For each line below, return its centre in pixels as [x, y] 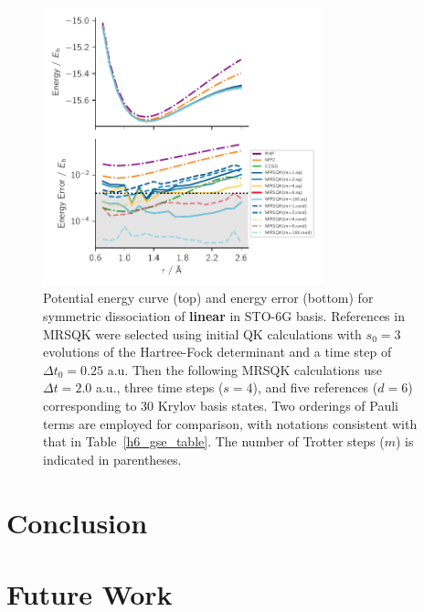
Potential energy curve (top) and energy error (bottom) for [208, 298]
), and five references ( [315, 387]
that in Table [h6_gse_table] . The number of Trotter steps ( [214, 441]
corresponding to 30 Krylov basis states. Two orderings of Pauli [221, 405]
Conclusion [77, 522]
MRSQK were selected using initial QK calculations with [202, 333]
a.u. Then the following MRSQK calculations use [244, 369]
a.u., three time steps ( [159, 387]
